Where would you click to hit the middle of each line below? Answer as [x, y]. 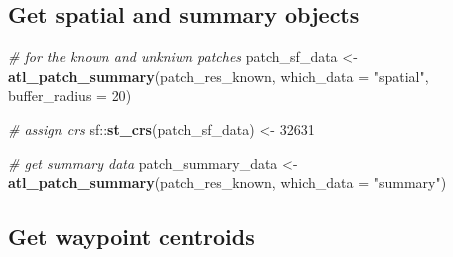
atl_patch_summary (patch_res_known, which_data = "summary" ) [227, 182]
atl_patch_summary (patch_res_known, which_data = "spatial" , [218, 75]
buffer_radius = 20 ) [70, 95]
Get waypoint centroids [131, 236]
